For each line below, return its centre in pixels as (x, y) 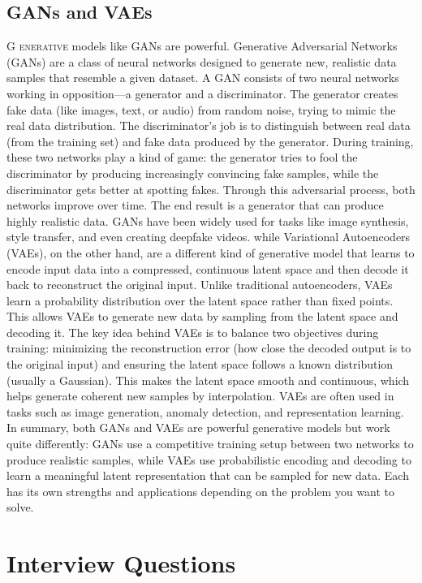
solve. (20, 507)
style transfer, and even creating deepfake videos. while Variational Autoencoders (209, 237)
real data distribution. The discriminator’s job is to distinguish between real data (209, 125)
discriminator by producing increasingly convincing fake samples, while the (193, 173)
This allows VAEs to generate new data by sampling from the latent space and (202, 316)
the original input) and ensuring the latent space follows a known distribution (200, 364)
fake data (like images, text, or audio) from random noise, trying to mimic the (201, 109)
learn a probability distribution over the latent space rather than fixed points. (200, 300)
